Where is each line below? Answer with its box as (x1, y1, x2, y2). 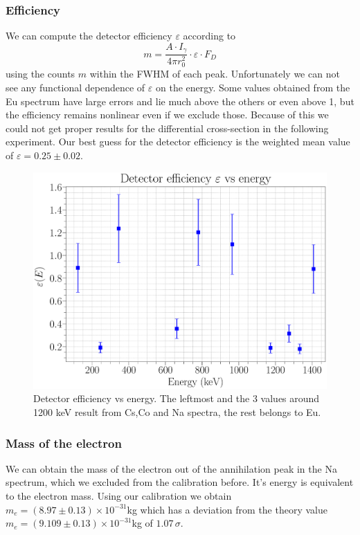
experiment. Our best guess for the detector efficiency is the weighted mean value (6, 134, 350, 149)
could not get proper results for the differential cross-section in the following (6, 120, 329, 135)
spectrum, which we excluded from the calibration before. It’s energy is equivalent (6, 475, 354, 489)
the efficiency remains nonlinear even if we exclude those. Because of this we (6, 107, 329, 122)
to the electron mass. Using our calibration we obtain (6, 489, 232, 503)
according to (183, 28, 236, 43)
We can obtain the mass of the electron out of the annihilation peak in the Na (6, 461, 337, 475)
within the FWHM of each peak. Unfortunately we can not (89, 66, 340, 81)
